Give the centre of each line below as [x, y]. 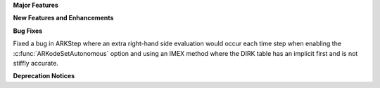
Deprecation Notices [44, 76]
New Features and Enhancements [63, 18]
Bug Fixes [28, 31]
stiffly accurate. [36, 63]
